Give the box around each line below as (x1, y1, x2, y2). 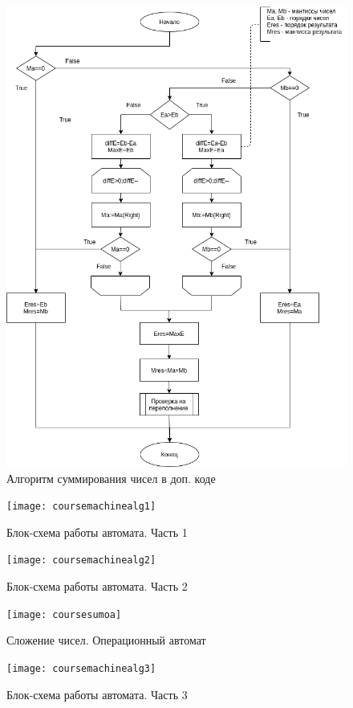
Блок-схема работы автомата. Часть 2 (6, 578, 188, 595)
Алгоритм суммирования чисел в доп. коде (6, 469, 216, 486)
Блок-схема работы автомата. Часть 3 (6, 685, 188, 702)
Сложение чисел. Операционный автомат (6, 632, 206, 649)
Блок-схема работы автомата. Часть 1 (6, 523, 188, 540)
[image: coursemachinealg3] (6, 662, 156, 674)
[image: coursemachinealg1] (6, 501, 156, 513)
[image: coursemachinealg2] (6, 555, 156, 567)
